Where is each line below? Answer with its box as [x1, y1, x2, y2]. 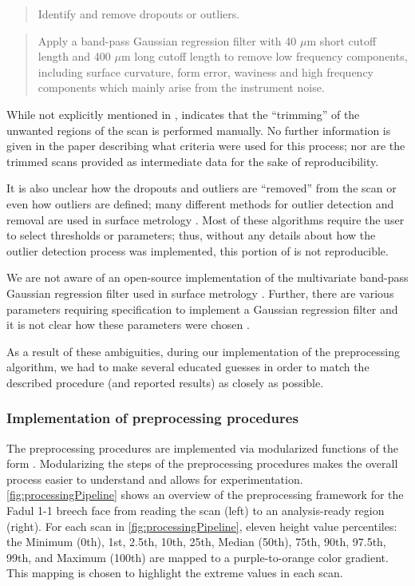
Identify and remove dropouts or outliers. [38, 6, 240, 22]
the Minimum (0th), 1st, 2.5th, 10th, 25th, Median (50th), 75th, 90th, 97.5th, [6, 533, 386, 550]
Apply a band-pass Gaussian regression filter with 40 [38, 32, 297, 49]
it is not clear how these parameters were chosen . [6, 316, 250, 333]
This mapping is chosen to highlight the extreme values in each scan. [6, 564, 343, 581]
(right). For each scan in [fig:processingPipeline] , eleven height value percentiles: [6, 517, 397, 534]
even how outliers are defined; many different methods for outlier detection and [6, 195, 394, 212]
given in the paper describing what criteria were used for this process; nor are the [6, 137, 405, 154]
